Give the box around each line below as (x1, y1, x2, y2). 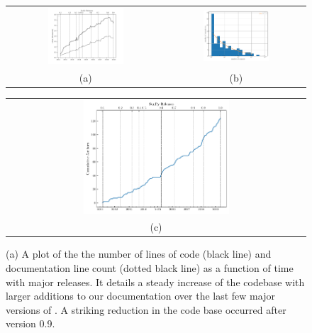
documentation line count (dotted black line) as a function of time (6, 261, 294, 275)
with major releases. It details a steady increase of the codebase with (6, 274, 305, 289)
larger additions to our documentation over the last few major (6, 288, 275, 303)
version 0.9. (6, 316, 55, 331)
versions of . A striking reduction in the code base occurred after (6, 302, 286, 317)
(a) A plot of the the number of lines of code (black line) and (6, 246, 272, 261)
